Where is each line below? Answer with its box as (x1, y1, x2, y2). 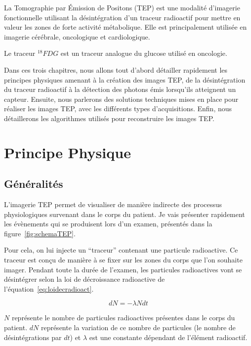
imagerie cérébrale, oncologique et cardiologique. (4, 31, 150, 42)
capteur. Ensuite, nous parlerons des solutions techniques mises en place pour (4, 93, 239, 104)
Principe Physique (4, 142, 131, 162)
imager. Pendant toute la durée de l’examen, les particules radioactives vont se (4, 264, 242, 274)
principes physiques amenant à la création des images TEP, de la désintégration (4, 74, 246, 85)
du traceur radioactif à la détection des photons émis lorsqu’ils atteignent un (4, 84, 236, 94)
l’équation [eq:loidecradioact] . (4, 283, 94, 294)
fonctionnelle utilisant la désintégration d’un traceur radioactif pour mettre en (4, 12, 241, 22)
